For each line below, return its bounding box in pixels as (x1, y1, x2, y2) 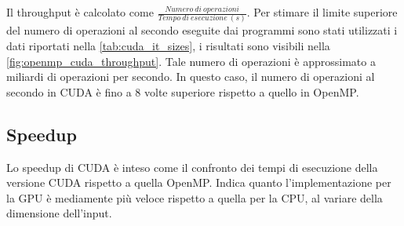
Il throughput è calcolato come (6, 4, 154, 20)
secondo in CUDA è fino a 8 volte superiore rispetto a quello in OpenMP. (6, 83, 359, 100)
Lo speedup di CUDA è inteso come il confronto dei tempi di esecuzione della (6, 159, 378, 175)
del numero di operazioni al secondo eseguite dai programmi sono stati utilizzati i (6, 22, 398, 38)
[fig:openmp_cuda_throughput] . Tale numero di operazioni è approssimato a (6, 53, 376, 69)
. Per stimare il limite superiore (246, 4, 398, 20)
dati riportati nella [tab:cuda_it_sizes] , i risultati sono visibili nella (6, 37, 330, 53)
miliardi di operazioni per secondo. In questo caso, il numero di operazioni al (6, 68, 375, 85)
